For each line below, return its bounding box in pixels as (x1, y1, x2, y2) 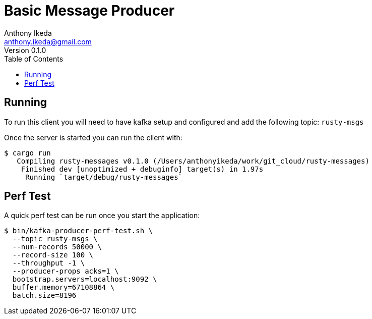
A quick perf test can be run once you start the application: (4, 211, 200, 220)
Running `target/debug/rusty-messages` (25, 173, 183, 181)
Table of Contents (4, 54, 64, 63)
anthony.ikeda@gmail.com (4, 37, 92, 46)
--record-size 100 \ (12, 251, 94, 259)
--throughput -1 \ (12, 259, 85, 268)
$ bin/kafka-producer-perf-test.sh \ (4, 227, 153, 235)
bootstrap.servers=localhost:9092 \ (12, 275, 157, 284)
